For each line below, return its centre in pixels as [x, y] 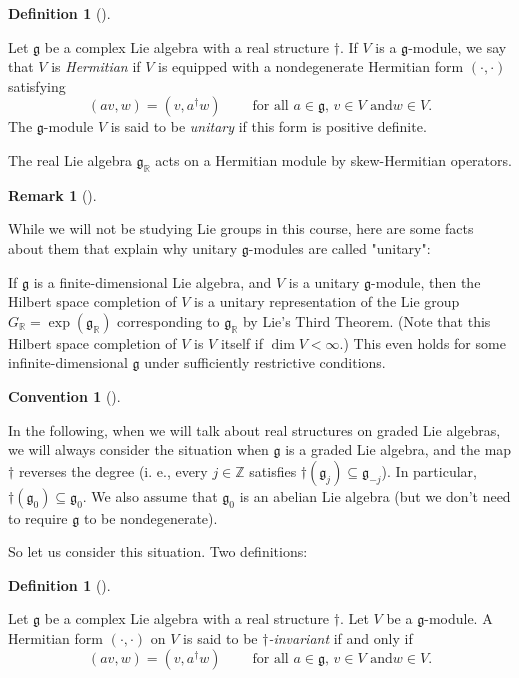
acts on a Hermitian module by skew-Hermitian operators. [333, 159]
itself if [241, 342]
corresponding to [168, 320]
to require [38, 517]
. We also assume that [150, 495]
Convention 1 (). [64, 395]
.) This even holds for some [422, 342]
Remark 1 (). [52, 194]
